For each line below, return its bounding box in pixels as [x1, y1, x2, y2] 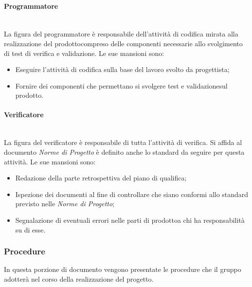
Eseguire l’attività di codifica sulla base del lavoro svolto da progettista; [15, 64, 230, 74]
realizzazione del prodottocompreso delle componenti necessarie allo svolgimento [4, 38, 243, 48]
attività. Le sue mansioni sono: [4, 156, 96, 166]
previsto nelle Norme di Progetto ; [15, 198, 115, 209]
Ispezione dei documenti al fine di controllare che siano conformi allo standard [15, 189, 249, 199]
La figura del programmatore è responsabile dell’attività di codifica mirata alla [4, 29, 238, 39]
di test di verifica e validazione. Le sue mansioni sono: [4, 48, 164, 58]
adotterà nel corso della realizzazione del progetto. [4, 273, 154, 284]
